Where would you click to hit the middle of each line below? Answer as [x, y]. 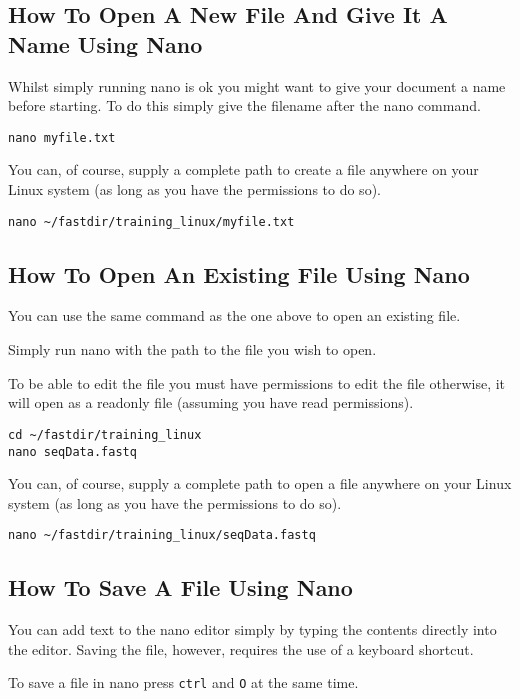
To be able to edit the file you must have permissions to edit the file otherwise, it [257, 382]
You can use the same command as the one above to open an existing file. [234, 315]
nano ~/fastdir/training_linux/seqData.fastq [162, 535]
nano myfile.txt [62, 137]
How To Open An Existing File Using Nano [239, 273]
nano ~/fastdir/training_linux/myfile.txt [151, 221]
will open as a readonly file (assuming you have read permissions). [211, 402]
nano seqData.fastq [72, 451]
